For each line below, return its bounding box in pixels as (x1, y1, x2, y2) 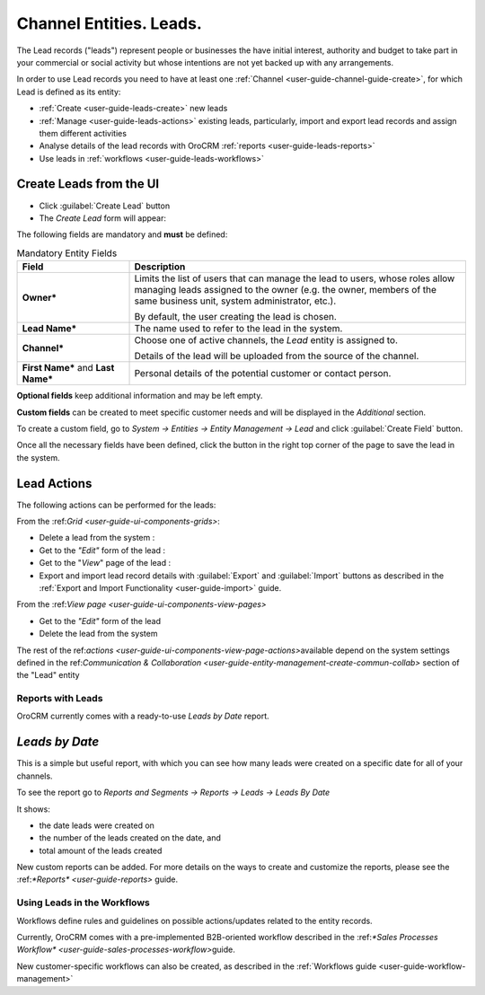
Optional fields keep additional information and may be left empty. (16, 391, 263, 401)
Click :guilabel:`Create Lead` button (39, 200, 171, 211)
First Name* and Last (22, 362, 115, 374)
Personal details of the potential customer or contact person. (134, 367, 392, 380)
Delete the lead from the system (39, 629, 158, 639)
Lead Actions (16, 476, 93, 491)
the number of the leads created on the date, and (39, 832, 222, 843)
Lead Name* (22, 322, 77, 335)
